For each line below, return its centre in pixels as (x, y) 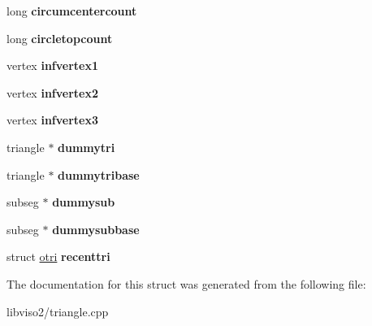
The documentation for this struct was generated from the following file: (186, 283)
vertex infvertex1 (52, 65)
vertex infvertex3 (52, 120)
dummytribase (99, 174)
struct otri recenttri (58, 256)
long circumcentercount (72, 11)
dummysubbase (96, 229)
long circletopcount (60, 38)
